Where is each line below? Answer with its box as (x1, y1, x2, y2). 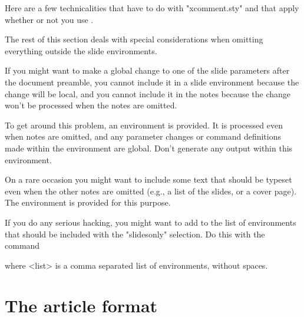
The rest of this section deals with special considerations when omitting (5, 33, 263, 45)
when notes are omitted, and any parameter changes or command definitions (5, 130, 281, 143)
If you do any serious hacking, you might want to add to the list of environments (5, 216, 296, 228)
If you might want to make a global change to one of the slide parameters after (5, 64, 290, 77)
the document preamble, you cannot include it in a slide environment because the (5, 75, 299, 88)
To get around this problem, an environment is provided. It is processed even (5, 118, 283, 131)
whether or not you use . (5, 13, 94, 25)
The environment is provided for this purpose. (5, 196, 171, 209)
